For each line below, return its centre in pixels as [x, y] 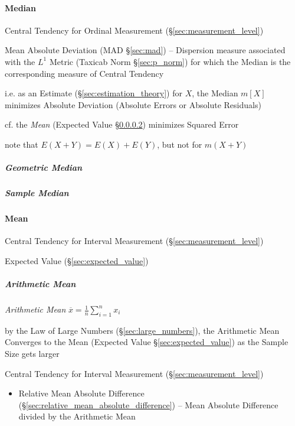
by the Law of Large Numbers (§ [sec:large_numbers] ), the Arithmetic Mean [142, 330]
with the [20, 61]
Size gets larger [32, 354]
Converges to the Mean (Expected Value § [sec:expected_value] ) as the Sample [147, 342]
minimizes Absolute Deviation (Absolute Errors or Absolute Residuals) [133, 104]
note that [22, 144]
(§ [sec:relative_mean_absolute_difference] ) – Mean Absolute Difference [148, 404]
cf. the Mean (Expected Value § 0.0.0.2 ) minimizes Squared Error [122, 124]
